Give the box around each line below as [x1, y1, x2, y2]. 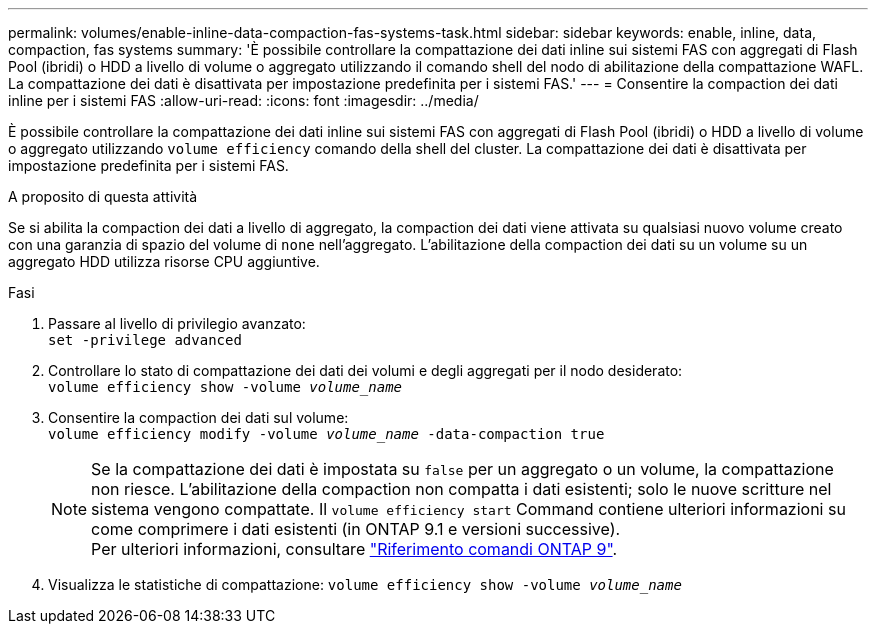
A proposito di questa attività [8, 188, 198, 205]
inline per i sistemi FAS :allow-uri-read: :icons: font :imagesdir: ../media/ [8, 92, 479, 109]
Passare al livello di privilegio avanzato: [48, 315, 306, 332]
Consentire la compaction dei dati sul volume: [48, 409, 349, 426]
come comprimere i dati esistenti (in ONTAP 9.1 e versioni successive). [91, 519, 621, 539]
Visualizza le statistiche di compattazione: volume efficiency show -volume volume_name [48, 576, 682, 593]
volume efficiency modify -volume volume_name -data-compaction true [48, 426, 605, 442]
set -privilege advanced [48, 332, 242, 348]
